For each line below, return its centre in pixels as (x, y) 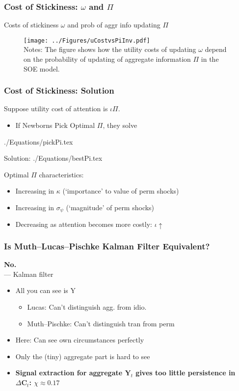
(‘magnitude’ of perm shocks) (110, 208)
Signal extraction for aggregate (69, 373)
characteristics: (61, 174)
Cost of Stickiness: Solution (59, 90)
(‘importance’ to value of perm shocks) (121, 191)
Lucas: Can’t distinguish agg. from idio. (87, 307)
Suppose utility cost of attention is (56, 109)
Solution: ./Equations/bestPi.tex (53, 158)
